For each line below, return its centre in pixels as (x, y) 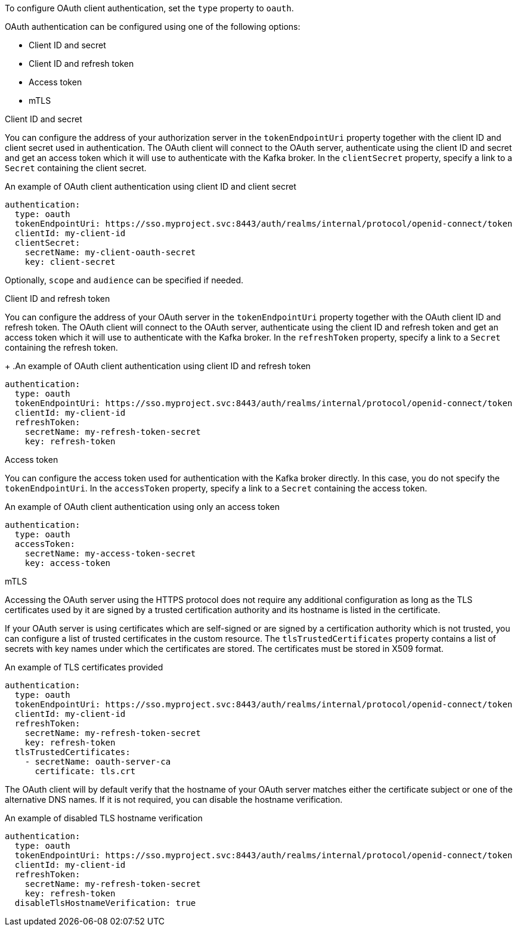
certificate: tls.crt (85, 771)
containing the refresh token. (61, 347)
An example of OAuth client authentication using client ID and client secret (151, 186)
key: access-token (68, 563)
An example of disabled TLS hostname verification (104, 818)
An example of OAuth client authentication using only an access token (142, 507)
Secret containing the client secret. (76, 168)
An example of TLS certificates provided (84, 667)
